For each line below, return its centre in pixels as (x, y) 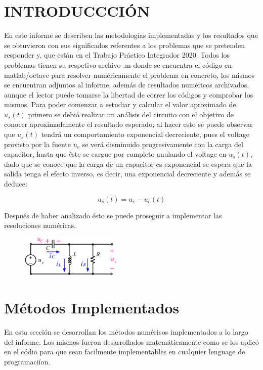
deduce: (16, 184)
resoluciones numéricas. (40, 225)
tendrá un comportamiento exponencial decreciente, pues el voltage (145, 134)
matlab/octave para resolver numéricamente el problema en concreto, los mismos (129, 75)
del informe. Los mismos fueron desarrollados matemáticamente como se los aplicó (131, 341)
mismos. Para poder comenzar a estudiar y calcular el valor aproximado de (120, 104)
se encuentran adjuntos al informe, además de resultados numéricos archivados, (127, 85)
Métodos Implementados (92, 308)
